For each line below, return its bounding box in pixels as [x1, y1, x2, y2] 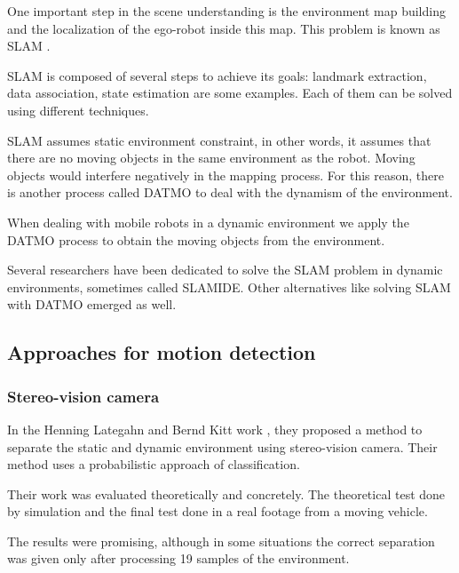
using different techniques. [7, 100, 149, 119]
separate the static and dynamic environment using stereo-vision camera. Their [7, 437, 438, 456]
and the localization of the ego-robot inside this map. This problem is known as [7, 19, 440, 37]
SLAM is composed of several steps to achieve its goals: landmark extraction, [7, 66, 427, 84]
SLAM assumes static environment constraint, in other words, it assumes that [7, 131, 431, 149]
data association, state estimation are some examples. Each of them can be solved [7, 84, 453, 102]
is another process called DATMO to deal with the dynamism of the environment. [7, 183, 453, 202]
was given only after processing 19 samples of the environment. [7, 549, 350, 568]
